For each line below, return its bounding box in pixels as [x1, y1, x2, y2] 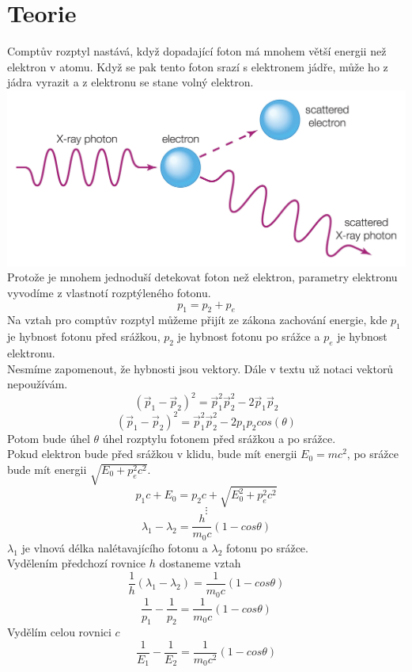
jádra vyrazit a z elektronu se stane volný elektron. [7, 74, 254, 90]
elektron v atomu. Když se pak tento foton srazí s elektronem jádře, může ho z [7, 58, 388, 74]
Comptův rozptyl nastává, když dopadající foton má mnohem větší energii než [7, 43, 387, 59]
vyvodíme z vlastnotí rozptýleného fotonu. [7, 284, 211, 301]
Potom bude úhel [7, 430, 90, 446]
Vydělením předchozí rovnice [7, 555, 146, 571]
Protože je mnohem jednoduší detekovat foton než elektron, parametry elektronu [7, 269, 398, 285]
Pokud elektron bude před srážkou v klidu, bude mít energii [7, 445, 297, 462]
